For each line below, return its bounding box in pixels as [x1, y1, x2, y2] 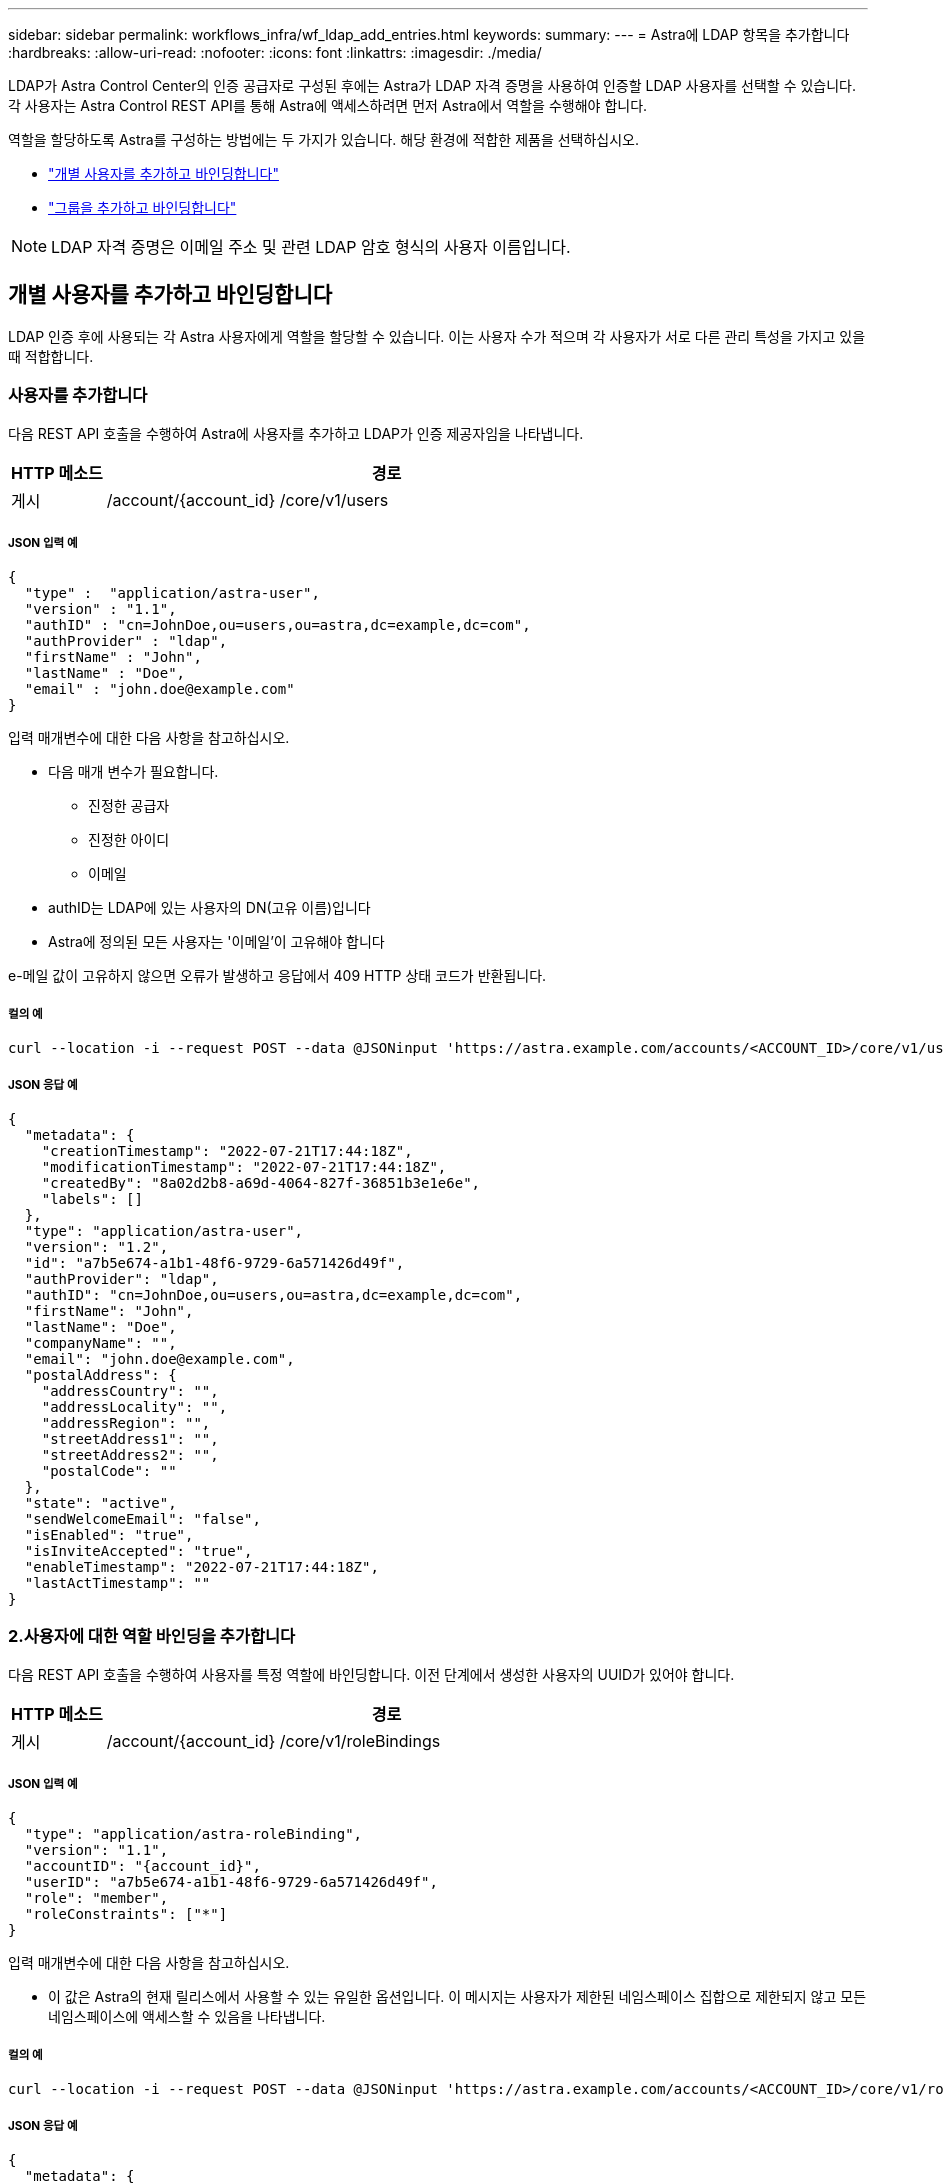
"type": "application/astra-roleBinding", [24, 1826, 363, 1843]
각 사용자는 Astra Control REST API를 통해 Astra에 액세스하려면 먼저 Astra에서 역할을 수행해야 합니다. [8, 97, 648, 114]
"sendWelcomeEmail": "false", [24, 1510, 261, 1527]
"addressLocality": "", [41, 1398, 228, 1415]
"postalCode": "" [41, 1462, 177, 1479]
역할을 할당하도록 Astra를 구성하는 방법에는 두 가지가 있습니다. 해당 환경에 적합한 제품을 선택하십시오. [8, 131, 640, 148]
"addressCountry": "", [41, 1382, 219, 1399]
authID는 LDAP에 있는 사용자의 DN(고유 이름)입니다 [48, 899, 371, 917]
